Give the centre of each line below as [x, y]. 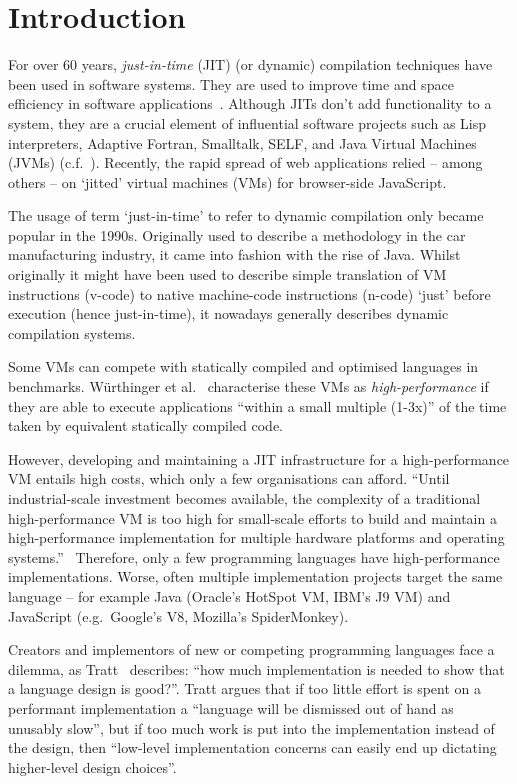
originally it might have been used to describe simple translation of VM [227, 274]
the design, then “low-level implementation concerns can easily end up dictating [252, 747]
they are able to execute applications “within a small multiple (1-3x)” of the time [257, 405]
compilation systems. [72, 332]
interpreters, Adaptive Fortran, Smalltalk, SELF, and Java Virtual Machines [242, 142]
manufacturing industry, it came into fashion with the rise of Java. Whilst [234, 254]
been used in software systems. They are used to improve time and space [231, 83]
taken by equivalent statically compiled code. [146, 425]
